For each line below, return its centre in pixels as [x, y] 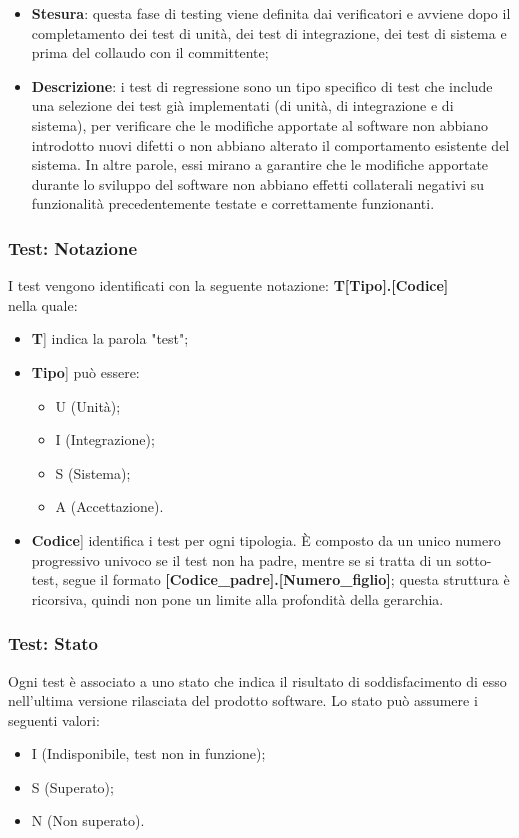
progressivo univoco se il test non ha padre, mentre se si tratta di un [241, 559]
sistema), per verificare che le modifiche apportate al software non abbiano [259, 124]
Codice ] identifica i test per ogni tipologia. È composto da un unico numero [266, 539]
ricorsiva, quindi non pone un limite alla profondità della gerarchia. [237, 598]
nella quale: [43, 304]
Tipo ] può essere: [85, 371]
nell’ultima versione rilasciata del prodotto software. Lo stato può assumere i [243, 700]
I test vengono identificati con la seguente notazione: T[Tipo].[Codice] [228, 285]
